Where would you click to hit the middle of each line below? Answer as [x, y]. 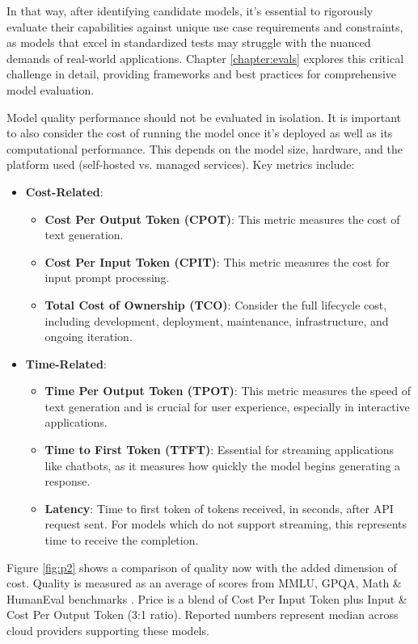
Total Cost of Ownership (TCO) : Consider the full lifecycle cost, [216, 304]
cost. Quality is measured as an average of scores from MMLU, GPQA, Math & [204, 583]
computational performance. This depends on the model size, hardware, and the [205, 148]
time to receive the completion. [122, 540]
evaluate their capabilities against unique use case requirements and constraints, [205, 26]
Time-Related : [66, 363]
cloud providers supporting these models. [108, 630]
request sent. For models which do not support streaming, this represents [226, 524]
